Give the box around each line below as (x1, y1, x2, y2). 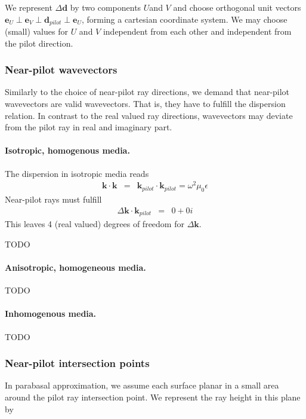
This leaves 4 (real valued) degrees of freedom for (5, 218, 184, 230)
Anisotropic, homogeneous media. (5, 261, 146, 273)
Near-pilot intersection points (5, 356, 150, 371)
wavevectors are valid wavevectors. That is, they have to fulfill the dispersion (5, 97, 286, 110)
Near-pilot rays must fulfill (5, 193, 102, 206)
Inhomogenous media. (5, 307, 97, 320)
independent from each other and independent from (103, 25, 292, 38)
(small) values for (5, 25, 68, 38)
